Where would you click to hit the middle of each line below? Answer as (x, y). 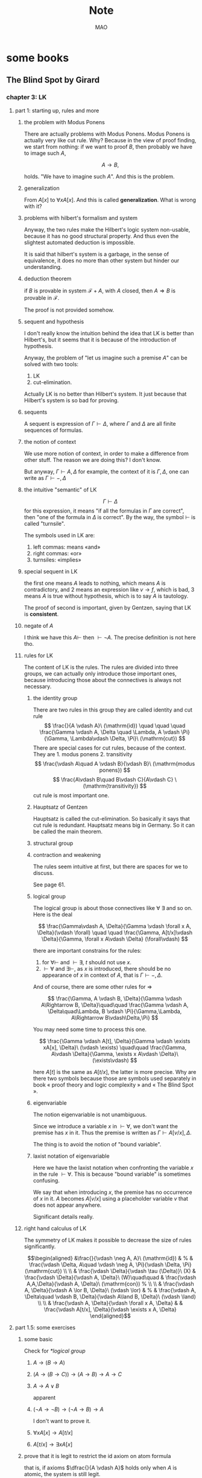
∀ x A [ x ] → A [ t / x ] (53, 1432)
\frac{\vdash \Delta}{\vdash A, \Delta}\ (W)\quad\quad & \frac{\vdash (110, 1277)
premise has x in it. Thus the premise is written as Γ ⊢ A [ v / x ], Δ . (112, 1132)
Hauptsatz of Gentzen (60, 807)
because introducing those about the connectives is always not (103, 680)
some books (38, 58)
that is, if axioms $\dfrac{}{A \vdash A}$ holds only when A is (100, 1467)
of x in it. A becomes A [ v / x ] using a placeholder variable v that (111, 1198)
